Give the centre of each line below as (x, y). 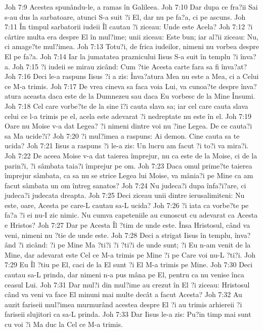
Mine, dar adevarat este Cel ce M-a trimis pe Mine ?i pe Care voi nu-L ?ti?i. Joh (130, 254)
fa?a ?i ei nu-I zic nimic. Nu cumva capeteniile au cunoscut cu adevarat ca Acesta (131, 215)
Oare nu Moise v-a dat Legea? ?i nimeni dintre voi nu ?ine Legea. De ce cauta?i (128, 126)
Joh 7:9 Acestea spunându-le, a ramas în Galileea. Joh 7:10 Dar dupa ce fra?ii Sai (131, 7)
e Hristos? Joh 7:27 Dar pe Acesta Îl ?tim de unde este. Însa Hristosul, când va (127, 225)
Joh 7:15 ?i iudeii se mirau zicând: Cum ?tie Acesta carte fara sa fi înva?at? (130, 66)
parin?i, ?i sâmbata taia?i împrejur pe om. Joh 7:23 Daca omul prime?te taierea (128, 165)
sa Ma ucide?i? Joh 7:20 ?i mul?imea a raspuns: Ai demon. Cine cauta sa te (122, 135)
